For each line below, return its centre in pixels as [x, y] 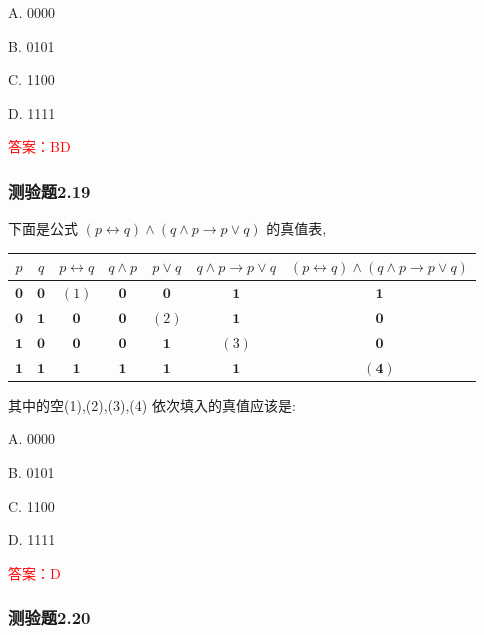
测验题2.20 [49, 617]
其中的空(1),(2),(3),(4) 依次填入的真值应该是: [152, 404]
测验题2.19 [49, 190]
